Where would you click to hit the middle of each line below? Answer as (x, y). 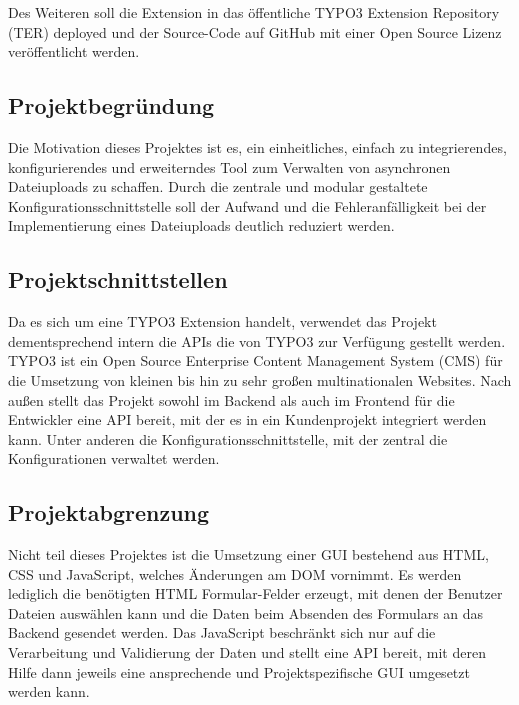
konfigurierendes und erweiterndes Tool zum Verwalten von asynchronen (229, 166)
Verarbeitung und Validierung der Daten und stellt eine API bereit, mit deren (247, 652)
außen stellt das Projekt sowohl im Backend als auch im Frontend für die (231, 399)
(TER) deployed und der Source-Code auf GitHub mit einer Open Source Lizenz (255, 31)
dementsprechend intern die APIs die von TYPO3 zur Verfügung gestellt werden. (257, 340)
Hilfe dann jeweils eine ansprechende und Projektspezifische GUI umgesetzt (239, 671)
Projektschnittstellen (118, 279)
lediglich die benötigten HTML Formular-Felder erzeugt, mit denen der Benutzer (255, 593)
